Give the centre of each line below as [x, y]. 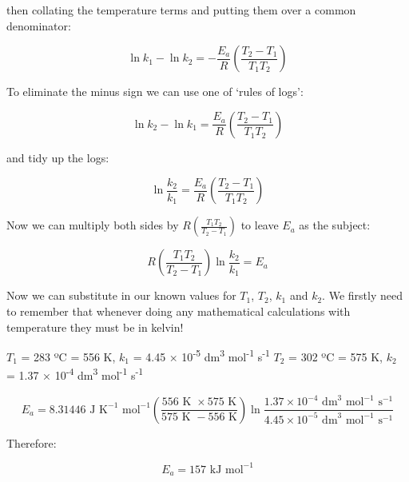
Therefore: [32, 442]
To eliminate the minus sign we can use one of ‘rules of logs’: [155, 92]
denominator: [39, 25]
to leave [260, 225]
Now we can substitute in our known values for [121, 295]
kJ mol [226, 470]
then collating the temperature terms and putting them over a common [181, 10]
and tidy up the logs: [58, 157]
